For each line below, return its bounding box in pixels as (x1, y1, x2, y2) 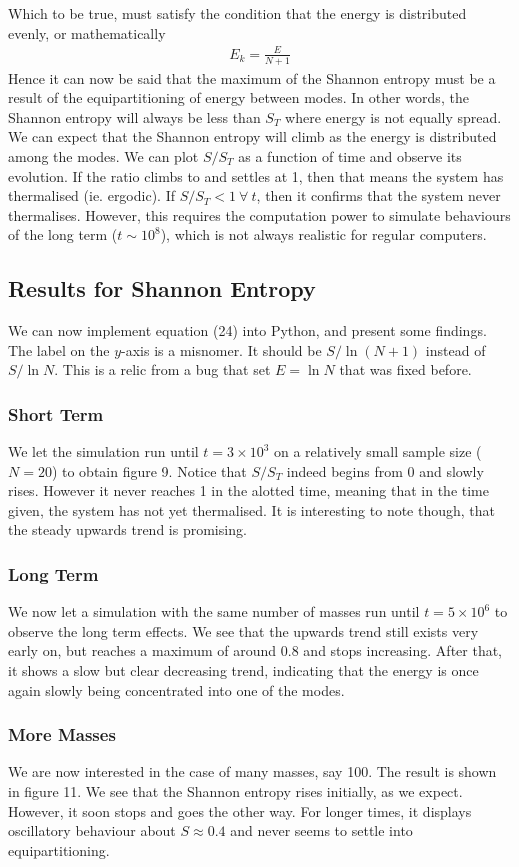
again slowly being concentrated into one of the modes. (8, 679, 345, 700)
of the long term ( (8, 224, 118, 245)
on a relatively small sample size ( (273, 441, 482, 462)
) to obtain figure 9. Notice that (51, 460, 247, 481)
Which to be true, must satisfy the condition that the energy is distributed (8, 3, 467, 23)
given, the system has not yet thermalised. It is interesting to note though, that (8, 499, 496, 520)
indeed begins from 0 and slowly (286, 460, 484, 481)
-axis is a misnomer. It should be (121, 339, 322, 360)
